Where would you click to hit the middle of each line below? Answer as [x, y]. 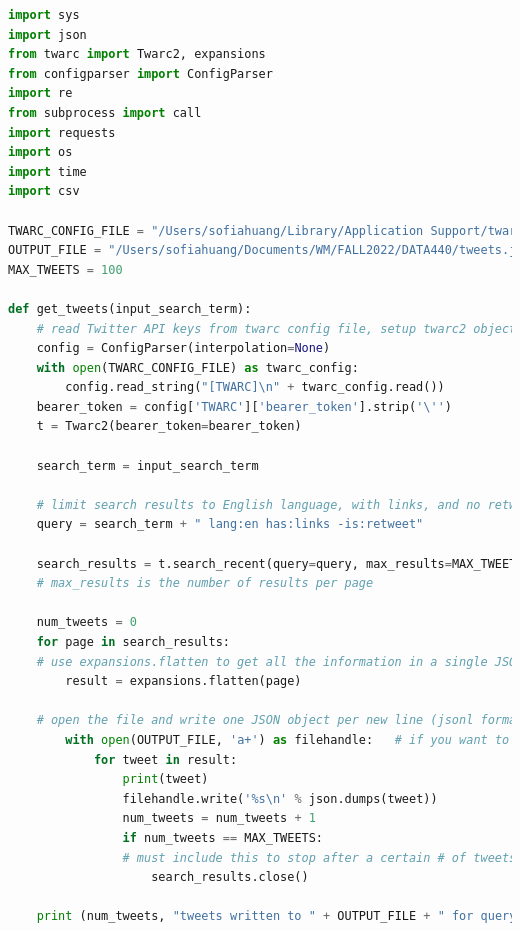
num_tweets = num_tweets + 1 [219, 818]
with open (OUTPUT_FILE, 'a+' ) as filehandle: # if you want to [287, 739]
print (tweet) [165, 779]
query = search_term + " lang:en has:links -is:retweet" [230, 524]
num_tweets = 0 [86, 622]
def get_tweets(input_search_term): [130, 308]
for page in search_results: [133, 642]
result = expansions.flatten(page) [183, 681]
